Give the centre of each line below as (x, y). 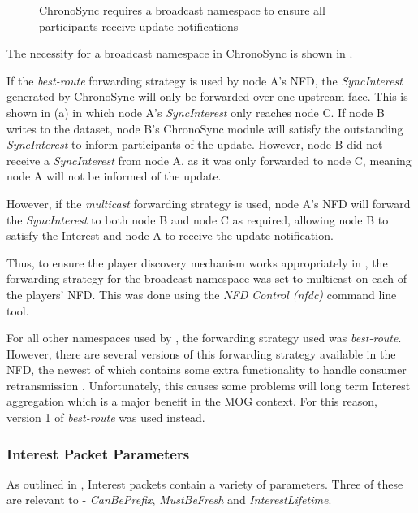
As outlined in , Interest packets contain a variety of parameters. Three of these (205, 483)
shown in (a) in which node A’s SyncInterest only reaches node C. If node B (196, 112)
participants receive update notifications (139, 26)
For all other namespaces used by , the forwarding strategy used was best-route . (204, 338)
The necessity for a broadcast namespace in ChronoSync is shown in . (180, 53)
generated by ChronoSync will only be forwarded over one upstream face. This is (207, 96)
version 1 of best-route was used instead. (106, 417)
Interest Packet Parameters (98, 453)
